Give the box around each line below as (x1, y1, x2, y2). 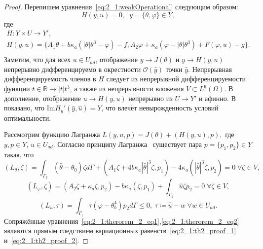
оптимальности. (4, 112, 51, 123)
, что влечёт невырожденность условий (101, 103, 219, 113)
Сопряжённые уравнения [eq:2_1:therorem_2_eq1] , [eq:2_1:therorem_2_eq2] (4, 215, 239, 226)
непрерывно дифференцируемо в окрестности (4, 64, 141, 74)
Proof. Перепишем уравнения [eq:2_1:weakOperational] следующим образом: (4, 1, 238, 11)
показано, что (4, 103, 45, 113)
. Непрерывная (188, 64, 232, 74)
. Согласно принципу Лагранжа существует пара (53, 139, 202, 149)
